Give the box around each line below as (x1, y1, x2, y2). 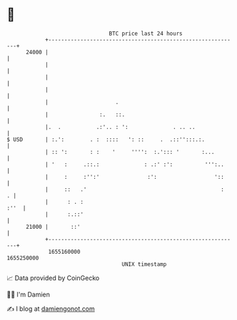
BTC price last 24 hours (109, 30, 183, 37)
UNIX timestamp (121, 260, 167, 268)
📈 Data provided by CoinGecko (6, 274, 100, 282)
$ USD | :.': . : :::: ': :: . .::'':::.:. (6, 135, 205, 143)
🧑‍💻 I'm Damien (6, 290, 51, 299)
